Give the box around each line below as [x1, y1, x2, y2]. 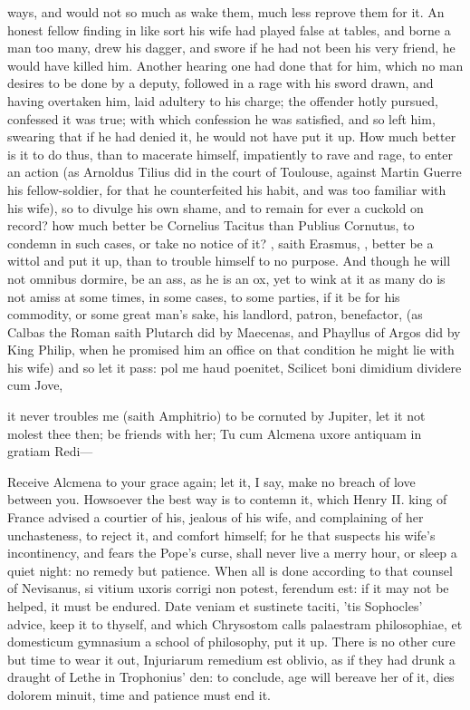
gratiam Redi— [7, 442, 93, 461]
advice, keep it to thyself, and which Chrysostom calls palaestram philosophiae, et [7, 614, 463, 633]
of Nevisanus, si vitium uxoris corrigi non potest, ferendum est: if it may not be [7, 579, 449, 598]
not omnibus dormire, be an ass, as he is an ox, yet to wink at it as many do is [7, 268, 446, 287]
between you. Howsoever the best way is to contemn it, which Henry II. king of [7, 490, 447, 509]
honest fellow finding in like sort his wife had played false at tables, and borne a [7, 20, 451, 39]
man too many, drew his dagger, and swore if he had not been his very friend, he [7, 38, 456, 57]
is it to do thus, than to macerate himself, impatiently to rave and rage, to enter [7, 144, 453, 163]
